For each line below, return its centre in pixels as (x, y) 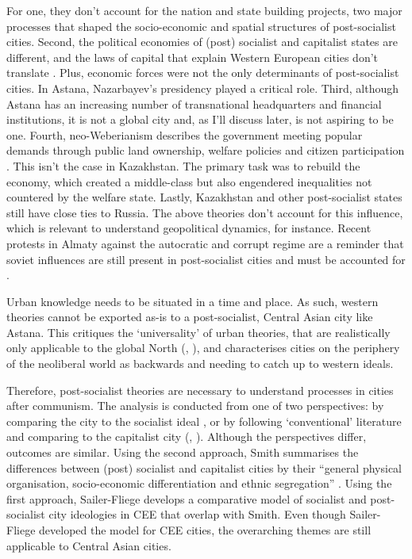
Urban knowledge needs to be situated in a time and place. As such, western (193, 301)
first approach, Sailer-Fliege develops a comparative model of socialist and (187, 498)
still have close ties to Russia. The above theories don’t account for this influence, (205, 212)
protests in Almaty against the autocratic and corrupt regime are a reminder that (205, 243)
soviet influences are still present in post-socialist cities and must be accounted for (206, 259)
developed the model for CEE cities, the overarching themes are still (205, 530)
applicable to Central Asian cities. (89, 545)
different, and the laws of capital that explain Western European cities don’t (193, 57)
